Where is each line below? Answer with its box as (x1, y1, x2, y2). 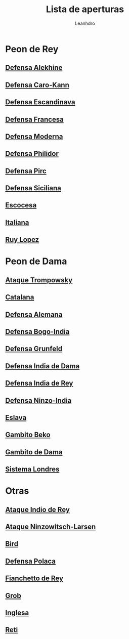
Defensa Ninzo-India (5, 396, 72, 405)
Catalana (5, 293, 34, 302)
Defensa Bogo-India (5, 327, 70, 336)
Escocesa (5, 201, 37, 209)
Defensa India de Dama (5, 362, 80, 370)
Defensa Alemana (5, 310, 63, 319)
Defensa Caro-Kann (5, 80, 70, 89)
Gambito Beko (5, 431, 51, 439)
